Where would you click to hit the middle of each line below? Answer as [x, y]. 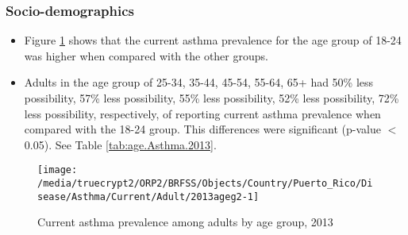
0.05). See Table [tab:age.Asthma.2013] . [120, 144]
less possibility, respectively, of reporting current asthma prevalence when [202, 113]
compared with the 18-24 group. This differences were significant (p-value [202, 129]
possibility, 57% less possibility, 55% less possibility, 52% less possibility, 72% [212, 98]
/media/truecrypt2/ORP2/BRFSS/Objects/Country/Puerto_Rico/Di [205, 184]
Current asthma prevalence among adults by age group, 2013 [185, 222]
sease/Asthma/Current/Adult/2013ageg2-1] [148, 196]
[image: [58, 170]
